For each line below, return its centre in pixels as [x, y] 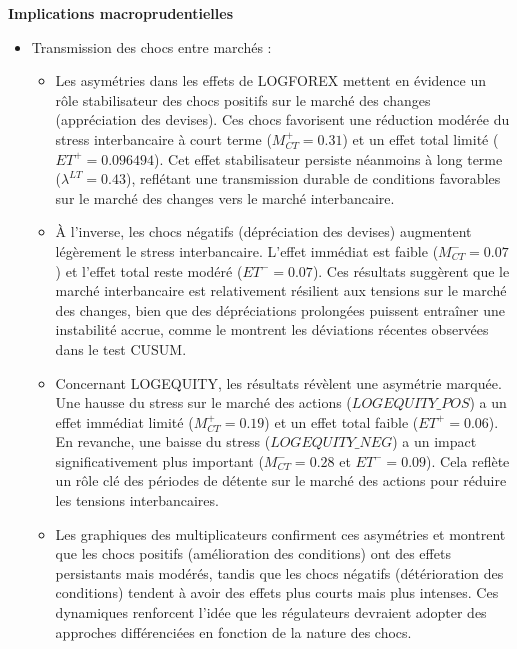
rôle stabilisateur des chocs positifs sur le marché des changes [243, 99]
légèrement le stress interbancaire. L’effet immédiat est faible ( [247, 250]
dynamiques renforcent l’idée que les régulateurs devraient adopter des [271, 612]
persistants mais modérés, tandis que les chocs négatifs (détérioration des [279, 572]
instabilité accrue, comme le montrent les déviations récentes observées [272, 329]
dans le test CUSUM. [121, 348]
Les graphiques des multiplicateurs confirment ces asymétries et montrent [280, 533]
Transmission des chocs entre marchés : [151, 46]
